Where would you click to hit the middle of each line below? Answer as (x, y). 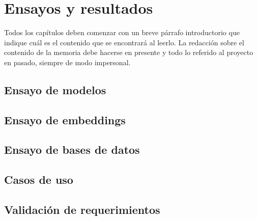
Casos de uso (39, 180)
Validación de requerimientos (82, 210)
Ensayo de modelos (55, 89)
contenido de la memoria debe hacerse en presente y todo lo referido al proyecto (129, 52)
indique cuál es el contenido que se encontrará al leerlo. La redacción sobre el (124, 42)
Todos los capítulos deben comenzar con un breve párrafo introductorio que (122, 32)
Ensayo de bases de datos (72, 149)
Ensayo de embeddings (65, 119)
